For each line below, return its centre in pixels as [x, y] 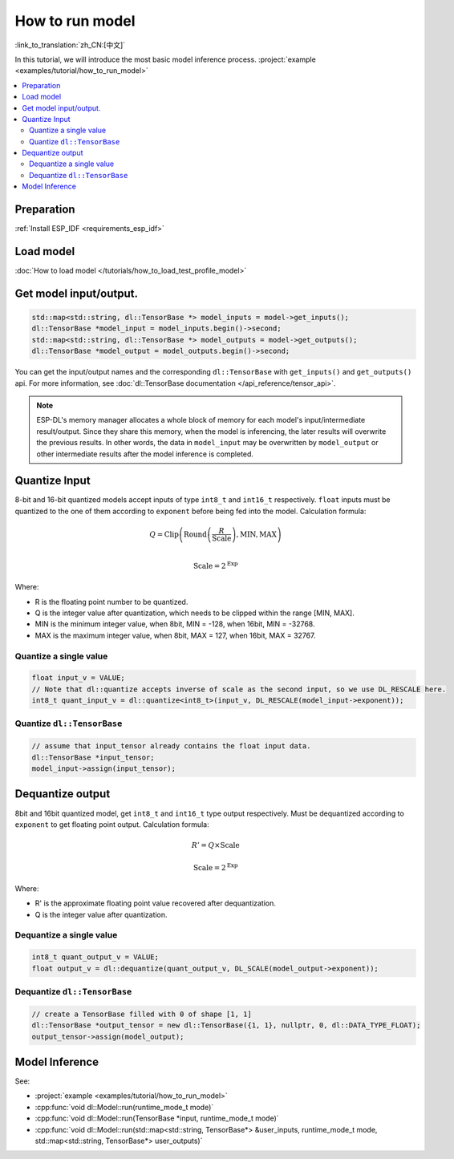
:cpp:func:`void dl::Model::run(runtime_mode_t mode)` [124, 1107]
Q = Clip [164, 534]
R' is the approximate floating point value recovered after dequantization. [156, 903]
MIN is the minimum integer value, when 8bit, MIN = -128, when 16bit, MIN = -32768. [175, 624]
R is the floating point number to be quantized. [111, 602]
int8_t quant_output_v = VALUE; [95, 957]
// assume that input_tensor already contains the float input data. [171, 746]
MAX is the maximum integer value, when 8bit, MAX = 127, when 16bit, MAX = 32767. [175, 635]
